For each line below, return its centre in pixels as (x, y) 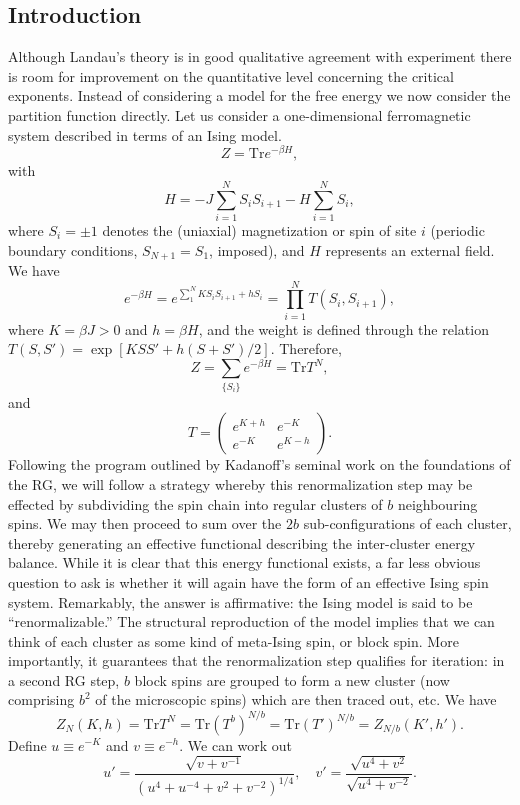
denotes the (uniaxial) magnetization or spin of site (259, 229)
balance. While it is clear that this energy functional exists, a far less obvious (244, 562)
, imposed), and (257, 249)
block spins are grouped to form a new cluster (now (292, 679)
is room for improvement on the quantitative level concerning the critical (231, 75)
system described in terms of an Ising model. (145, 134)
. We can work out (236, 744)
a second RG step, (64, 679)
